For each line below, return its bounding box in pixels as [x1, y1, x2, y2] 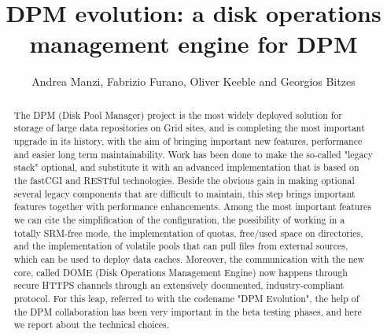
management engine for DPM [29, 28, 358, 60]
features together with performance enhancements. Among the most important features [13, 200, 372, 213]
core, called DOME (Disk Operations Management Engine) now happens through [13, 265, 348, 279]
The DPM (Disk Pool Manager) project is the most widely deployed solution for [13, 108, 343, 121]
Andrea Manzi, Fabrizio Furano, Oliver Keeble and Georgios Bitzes [31, 73, 356, 90]
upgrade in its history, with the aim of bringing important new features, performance [13, 135, 363, 148]
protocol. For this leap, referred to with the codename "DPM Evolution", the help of [13, 291, 359, 305]
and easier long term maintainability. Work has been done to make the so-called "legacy [13, 147, 374, 161]
